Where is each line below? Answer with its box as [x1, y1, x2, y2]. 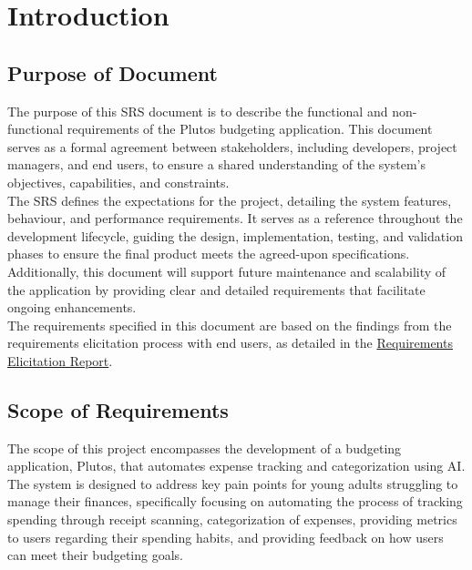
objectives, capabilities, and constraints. [7, 172, 230, 191]
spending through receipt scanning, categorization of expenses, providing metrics [7, 510, 457, 529]
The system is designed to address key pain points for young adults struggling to [7, 473, 458, 493]
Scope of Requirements [7, 395, 229, 423]
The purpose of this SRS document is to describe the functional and [7, 101, 388, 120]
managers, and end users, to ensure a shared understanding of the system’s [7, 155, 426, 174]
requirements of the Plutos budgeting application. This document [67, 119, 433, 138]
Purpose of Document [7, 58, 218, 87]
